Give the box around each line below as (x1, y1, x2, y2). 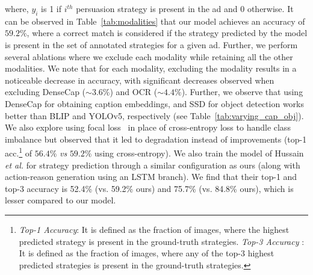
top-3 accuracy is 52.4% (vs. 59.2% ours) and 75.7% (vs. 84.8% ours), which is (5, 182, 294, 194)
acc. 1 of (5, 145, 33, 159)
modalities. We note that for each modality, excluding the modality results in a (5, 62, 297, 75)
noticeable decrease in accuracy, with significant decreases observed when (5, 73, 274, 86)
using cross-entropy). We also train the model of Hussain (95, 146, 304, 159)
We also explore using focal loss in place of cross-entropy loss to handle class (5, 121, 291, 134)
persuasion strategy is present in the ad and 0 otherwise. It (76, 2, 294, 14)
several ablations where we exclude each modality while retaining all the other (5, 50, 293, 63)
